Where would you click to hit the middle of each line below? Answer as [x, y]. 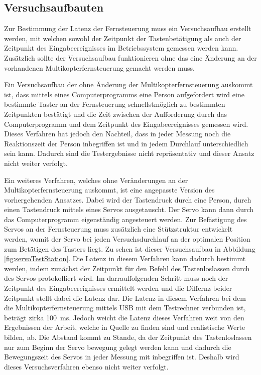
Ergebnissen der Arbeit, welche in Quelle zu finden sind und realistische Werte [125, 327]
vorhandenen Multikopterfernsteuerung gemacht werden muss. [100, 67]
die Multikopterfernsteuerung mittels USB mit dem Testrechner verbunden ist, [125, 308]
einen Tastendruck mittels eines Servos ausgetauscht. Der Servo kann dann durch [129, 209]
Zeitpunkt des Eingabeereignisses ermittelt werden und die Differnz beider [118, 288]
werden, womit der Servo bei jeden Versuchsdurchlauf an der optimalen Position [127, 239]
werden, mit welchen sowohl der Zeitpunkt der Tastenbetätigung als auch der [123, 38]
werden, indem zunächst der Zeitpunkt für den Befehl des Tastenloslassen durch [127, 268]
